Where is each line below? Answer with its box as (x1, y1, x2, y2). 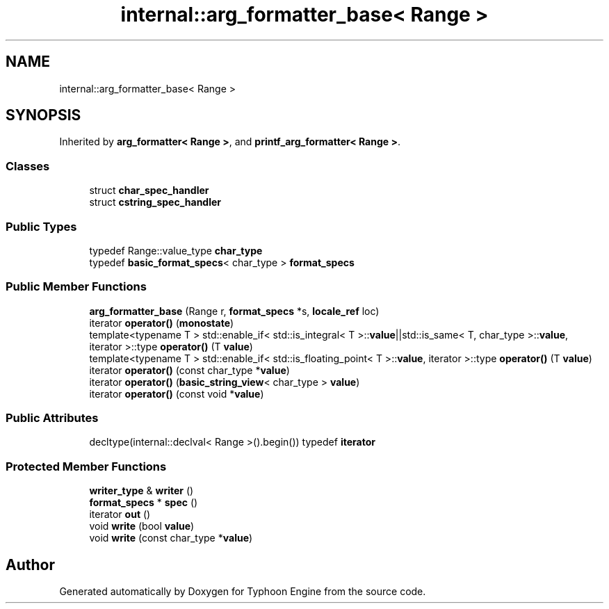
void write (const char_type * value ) (89, 532, 253, 544)
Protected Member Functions (6, 459, 167, 473)
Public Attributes (6, 411, 99, 425)
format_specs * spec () (89, 496, 198, 509)
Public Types (6, 219, 77, 234)
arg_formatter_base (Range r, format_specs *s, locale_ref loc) (89, 304, 380, 317)
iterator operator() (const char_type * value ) (89, 364, 290, 376)
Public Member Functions (6, 279, 147, 294)
